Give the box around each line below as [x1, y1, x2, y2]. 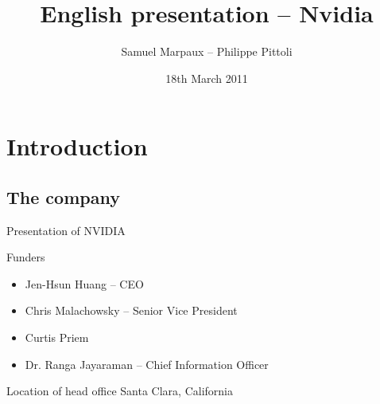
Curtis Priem [25, 329, 89, 346]
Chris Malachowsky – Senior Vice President [25, 302, 238, 319]
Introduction [6, 130, 148, 163]
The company [6, 184, 120, 209]
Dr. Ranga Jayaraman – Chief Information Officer [25, 355, 269, 372]
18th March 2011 [165, 69, 248, 86]
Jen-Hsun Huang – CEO [25, 275, 144, 292]
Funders [6, 249, 45, 265]
